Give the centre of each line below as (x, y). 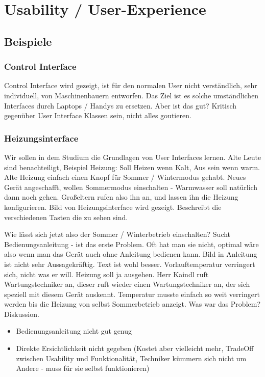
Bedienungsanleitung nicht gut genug (74, 331)
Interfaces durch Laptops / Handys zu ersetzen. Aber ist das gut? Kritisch (121, 105)
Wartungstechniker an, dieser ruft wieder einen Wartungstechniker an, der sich (127, 284)
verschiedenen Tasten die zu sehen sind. (66, 217)
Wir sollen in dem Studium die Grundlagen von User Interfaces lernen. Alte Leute (133, 157)
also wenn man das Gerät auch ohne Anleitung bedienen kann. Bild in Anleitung (131, 254)
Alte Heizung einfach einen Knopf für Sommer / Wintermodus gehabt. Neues (125, 177)
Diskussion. (22, 314)
